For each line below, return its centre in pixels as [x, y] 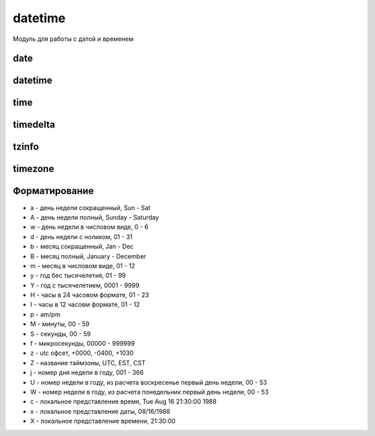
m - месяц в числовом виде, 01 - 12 [83, 265]
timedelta [34, 125]
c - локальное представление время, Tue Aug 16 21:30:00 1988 [123, 401]
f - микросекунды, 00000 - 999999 [83, 344]
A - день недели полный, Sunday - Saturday [94, 217]
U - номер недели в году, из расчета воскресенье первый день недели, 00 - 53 [149, 382]
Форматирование [53, 191]
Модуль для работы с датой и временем [73, 39]
